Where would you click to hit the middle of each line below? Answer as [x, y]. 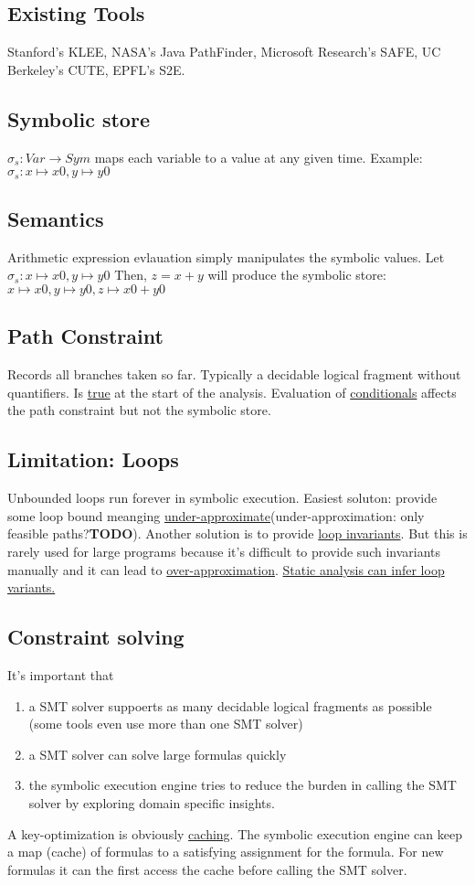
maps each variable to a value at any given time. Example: [259, 157]
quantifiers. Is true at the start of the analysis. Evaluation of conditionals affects [232, 392]
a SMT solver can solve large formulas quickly [158, 754]
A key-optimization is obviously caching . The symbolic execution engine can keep [235, 833]
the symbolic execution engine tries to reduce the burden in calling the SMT [243, 785]
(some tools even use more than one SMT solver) [166, 724]
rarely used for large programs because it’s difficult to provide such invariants [224, 551]
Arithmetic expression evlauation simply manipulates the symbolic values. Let [226, 256]
